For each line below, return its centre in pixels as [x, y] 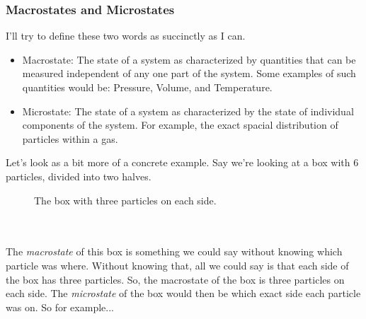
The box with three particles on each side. [125, 200]
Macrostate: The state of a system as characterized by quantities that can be [189, 59]
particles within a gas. [70, 138]
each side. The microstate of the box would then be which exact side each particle [183, 293]
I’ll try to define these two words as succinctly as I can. [126, 36]
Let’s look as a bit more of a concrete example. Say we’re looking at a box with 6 [182, 162]
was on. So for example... [60, 307]
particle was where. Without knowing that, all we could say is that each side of [177, 265]
